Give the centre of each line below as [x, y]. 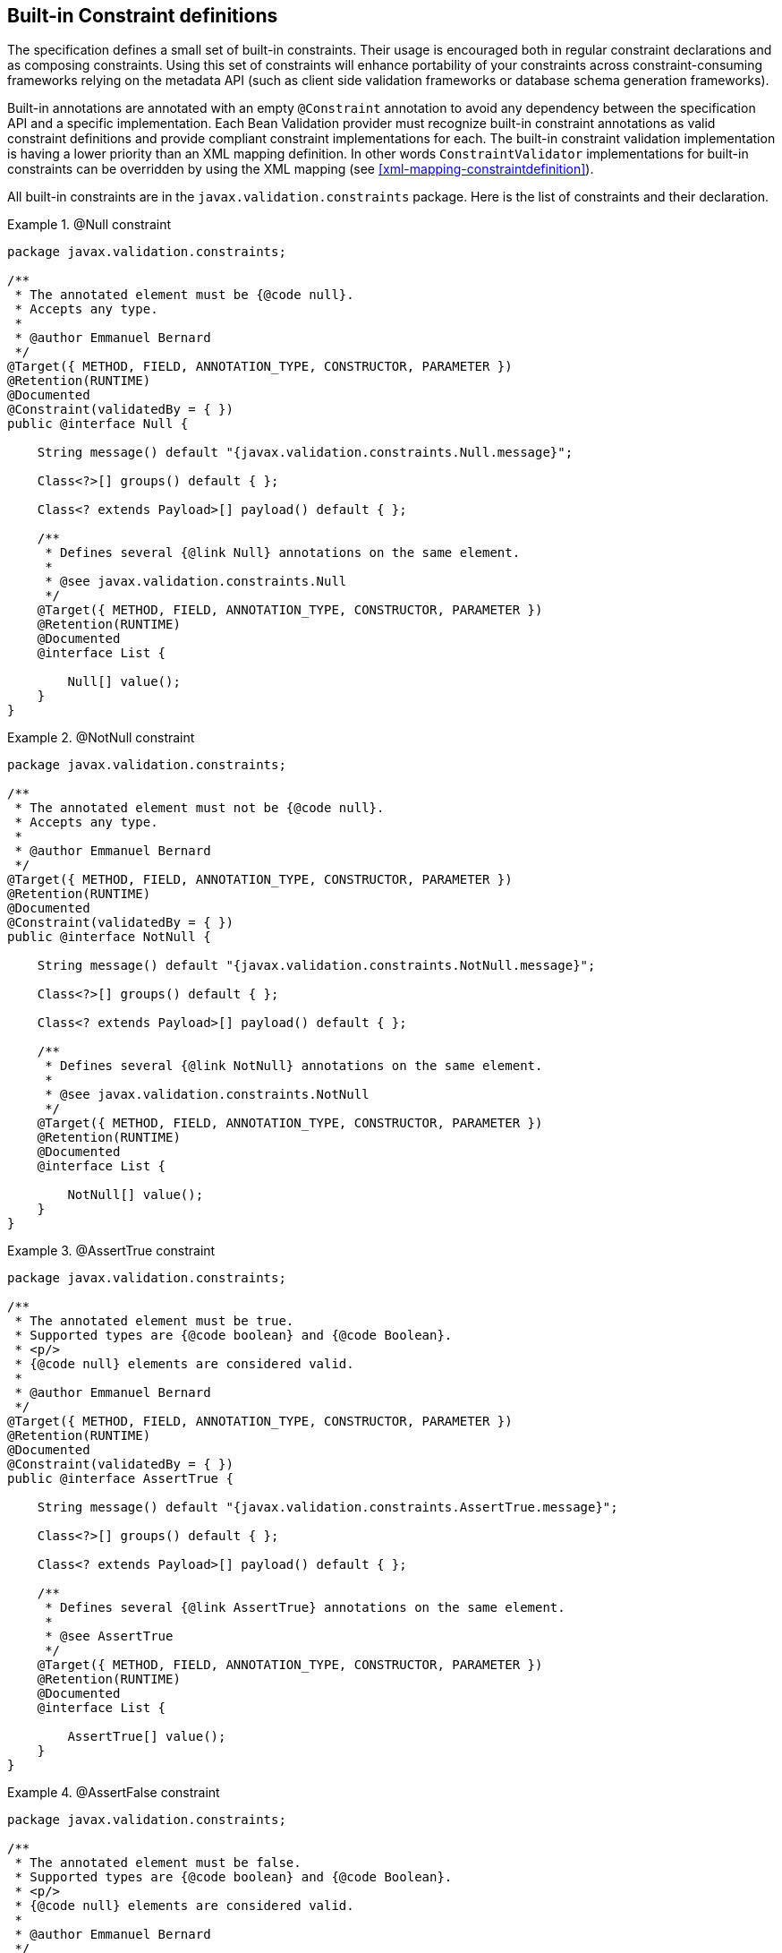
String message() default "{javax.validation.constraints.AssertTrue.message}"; [327, 1508]
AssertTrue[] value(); [147, 1737]
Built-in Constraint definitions [143, 16]
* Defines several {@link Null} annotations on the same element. [283, 553]
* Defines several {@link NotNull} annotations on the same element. [294, 1066]
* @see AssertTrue [109, 1636]
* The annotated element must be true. [154, 1321]
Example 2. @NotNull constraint [101, 738]
